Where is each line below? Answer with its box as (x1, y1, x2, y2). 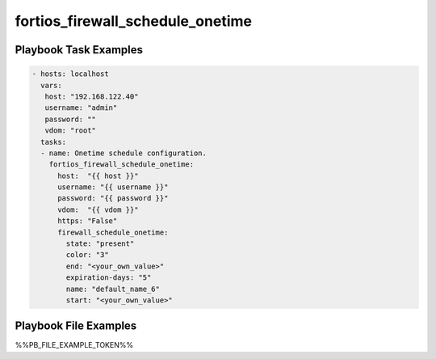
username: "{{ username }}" (57, 183, 169, 192)
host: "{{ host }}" (57, 171, 139, 180)
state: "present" (65, 239, 135, 248)
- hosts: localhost (31, 70, 109, 78)
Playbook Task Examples (15, 43, 144, 57)
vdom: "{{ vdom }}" (57, 205, 139, 214)
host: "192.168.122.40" (44, 91, 139, 101)
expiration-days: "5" (65, 273, 152, 282)
